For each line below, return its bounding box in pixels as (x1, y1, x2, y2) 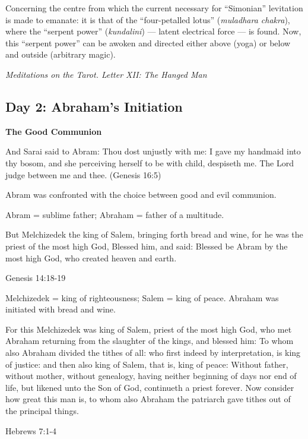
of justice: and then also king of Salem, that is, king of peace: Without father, (5, 358, 288, 370)
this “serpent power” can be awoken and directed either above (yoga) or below (5, 36, 291, 49)
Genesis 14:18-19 (5, 271, 66, 284)
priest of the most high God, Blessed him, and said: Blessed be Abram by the (5, 239, 288, 252)
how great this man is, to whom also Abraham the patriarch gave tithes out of (5, 393, 291, 405)
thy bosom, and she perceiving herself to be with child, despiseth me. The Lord (5, 156, 294, 169)
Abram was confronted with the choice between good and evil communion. (5, 188, 277, 201)
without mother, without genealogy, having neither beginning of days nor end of (5, 369, 297, 382)
